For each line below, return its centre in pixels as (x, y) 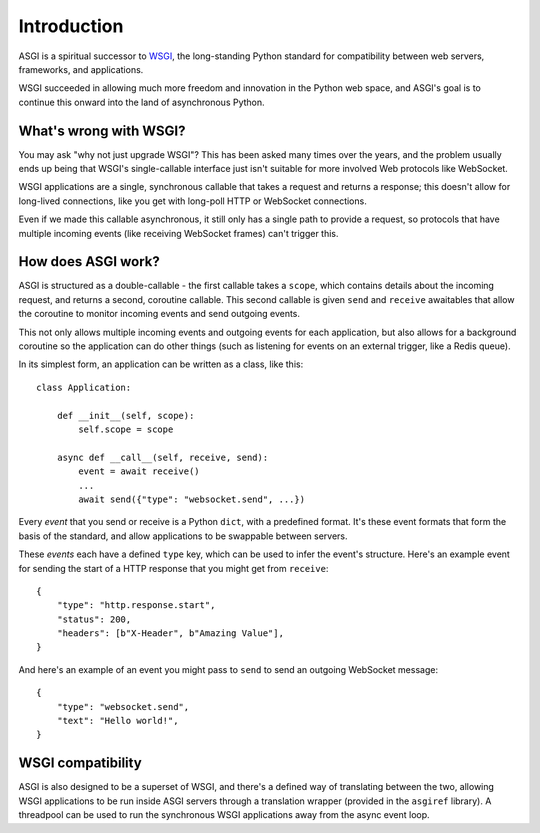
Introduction (71, 26)
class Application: (84, 387)
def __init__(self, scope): (125, 415)
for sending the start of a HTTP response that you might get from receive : (173, 568)
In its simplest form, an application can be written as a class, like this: (161, 364)
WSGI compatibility (80, 763)
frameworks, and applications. (81, 69)
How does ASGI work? (89, 261)
